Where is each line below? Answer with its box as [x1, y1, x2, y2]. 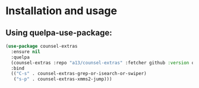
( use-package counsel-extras [5, 43, 78, 49]
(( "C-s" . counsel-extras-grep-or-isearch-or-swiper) [11, 71, 147, 77]
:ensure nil [11, 48, 41, 54]
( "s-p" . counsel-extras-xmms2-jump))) [13, 76, 112, 82]
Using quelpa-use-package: [5, 28, 112, 38]
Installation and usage [5, 4, 117, 18]
